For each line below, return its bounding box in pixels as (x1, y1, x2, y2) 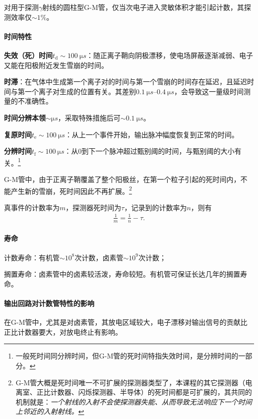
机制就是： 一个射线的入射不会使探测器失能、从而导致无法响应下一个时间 (15, 396, 252, 407)
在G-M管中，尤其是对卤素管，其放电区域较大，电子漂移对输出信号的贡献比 (4, 317, 248, 327)
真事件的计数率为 (4, 202, 60, 212)
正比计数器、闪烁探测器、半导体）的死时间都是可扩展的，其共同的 (36, 387, 252, 397)
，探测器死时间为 (65, 202, 122, 212)
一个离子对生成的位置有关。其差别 (24, 86, 136, 96)
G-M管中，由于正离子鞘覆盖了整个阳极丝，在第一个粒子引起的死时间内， (4, 174, 241, 184)
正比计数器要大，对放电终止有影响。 (4, 326, 122, 337)
